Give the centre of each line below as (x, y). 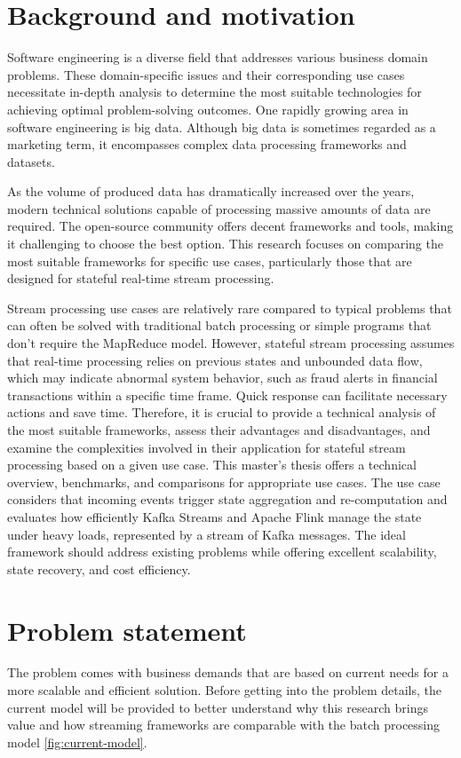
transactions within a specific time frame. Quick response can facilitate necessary (227, 395)
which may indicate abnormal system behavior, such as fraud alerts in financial (223, 378)
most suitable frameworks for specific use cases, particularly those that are (210, 261)
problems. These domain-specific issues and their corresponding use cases (206, 74)
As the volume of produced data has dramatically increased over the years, (211, 191)
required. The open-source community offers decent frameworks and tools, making (230, 226)
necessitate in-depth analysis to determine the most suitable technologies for (215, 92)
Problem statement (127, 630)
